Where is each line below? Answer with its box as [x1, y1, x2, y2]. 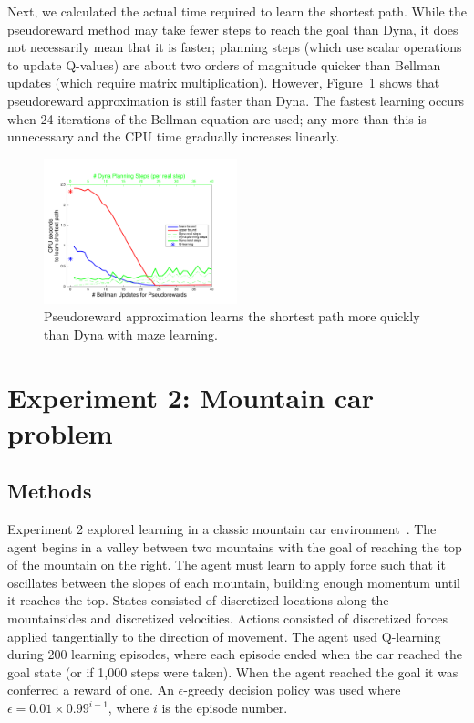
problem [7, 414, 113, 451]
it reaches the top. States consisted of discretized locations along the [7, 591, 389, 610]
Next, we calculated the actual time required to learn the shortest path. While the [7, 2, 467, 20]
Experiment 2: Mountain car [7, 378, 374, 415]
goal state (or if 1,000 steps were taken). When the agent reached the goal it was [7, 662, 459, 681]
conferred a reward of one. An [7, 680, 174, 699]
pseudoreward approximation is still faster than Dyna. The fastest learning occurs [7, 90, 465, 110]
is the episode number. [161, 698, 288, 718]
